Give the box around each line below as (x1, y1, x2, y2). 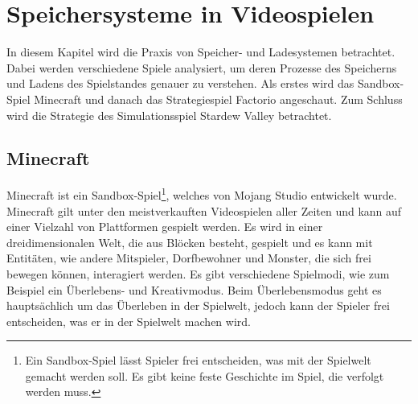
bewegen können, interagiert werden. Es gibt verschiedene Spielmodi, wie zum (6, 265, 390, 282)
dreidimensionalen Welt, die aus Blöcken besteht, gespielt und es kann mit (6, 233, 373, 250)
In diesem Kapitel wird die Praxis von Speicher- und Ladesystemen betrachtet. (6, 43, 395, 60)
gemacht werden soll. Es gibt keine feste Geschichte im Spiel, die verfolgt (25, 367, 384, 384)
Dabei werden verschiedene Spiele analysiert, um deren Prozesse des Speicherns (6, 59, 397, 76)
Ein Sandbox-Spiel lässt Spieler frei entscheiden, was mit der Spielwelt (25, 352, 371, 369)
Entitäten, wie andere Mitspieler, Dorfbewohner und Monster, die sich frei (6, 249, 371, 266)
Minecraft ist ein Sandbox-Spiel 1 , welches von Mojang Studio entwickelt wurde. (6, 184, 397, 203)
